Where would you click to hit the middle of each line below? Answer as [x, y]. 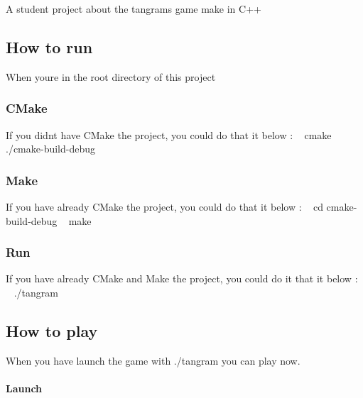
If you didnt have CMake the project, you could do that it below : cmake [169, 134]
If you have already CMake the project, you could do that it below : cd [164, 207]
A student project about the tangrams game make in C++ [134, 9]
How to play [52, 331]
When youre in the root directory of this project [111, 76]
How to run [49, 46]
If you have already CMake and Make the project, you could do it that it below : [182, 278]
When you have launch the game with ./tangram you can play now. [153, 360]
